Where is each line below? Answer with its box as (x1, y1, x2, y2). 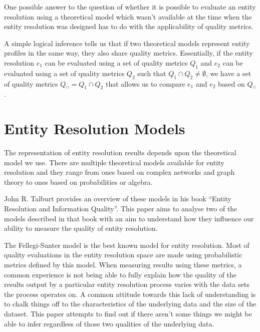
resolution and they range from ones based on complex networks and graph (4, 167, 235, 177)
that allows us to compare (105, 78, 185, 89)
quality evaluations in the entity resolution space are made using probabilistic (4, 249, 242, 260)
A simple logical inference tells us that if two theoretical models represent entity (4, 38, 250, 48)
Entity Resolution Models (4, 118, 185, 139)
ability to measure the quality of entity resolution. (4, 223, 158, 233)
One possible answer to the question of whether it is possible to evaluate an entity (4, 2, 256, 12)
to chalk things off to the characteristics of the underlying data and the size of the (4, 298, 256, 309)
